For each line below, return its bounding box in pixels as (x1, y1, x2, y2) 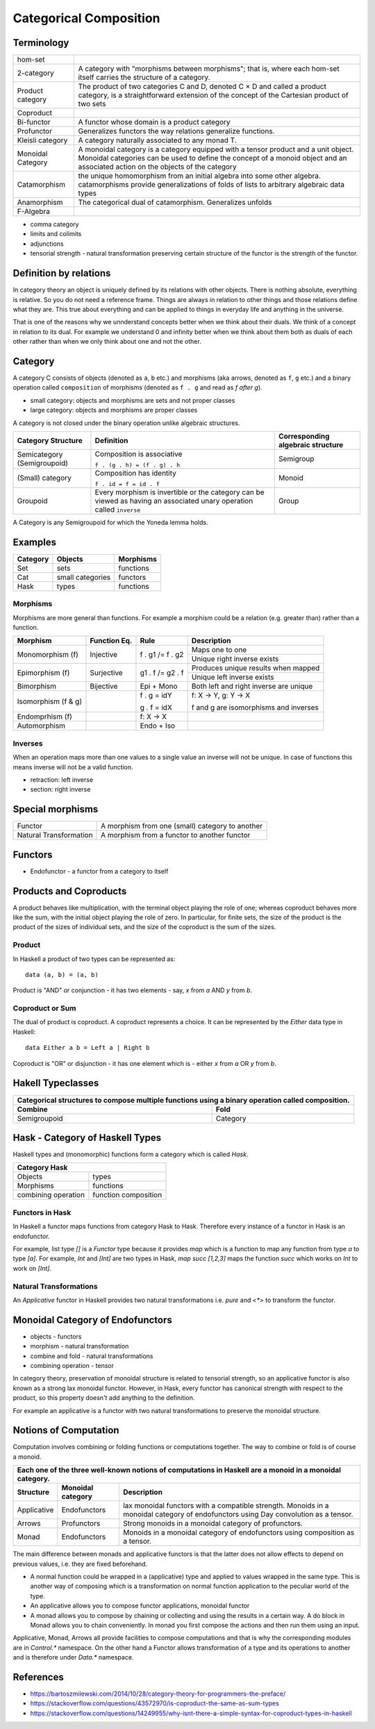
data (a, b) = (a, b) (25, 971, 99, 978)
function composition (92, 1190, 162, 1200)
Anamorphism (17, 198, 63, 208)
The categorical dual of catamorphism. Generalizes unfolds (78, 198, 272, 208)
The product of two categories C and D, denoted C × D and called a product (78, 82, 326, 92)
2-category (17, 68, 55, 78)
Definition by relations (12, 267, 111, 279)
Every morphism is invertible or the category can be (94, 487, 265, 496)
